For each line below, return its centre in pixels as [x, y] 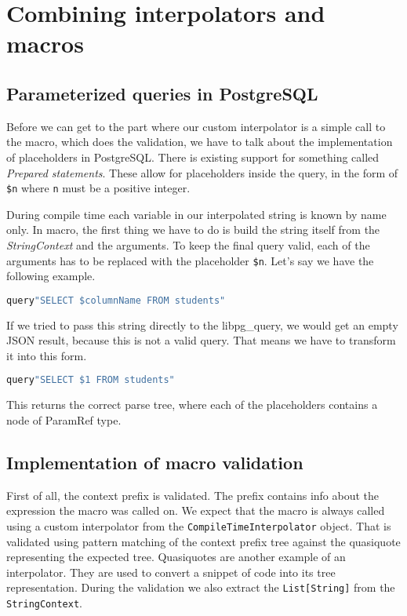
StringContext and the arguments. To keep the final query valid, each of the [188, 244]
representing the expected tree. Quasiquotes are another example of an [176, 557]
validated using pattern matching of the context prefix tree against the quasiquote [203, 541]
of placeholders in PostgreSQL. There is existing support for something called [193, 157]
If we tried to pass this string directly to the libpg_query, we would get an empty [202, 324]
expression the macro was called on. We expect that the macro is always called [196, 510]
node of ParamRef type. [64, 419]
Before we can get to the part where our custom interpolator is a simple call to [196, 126]
